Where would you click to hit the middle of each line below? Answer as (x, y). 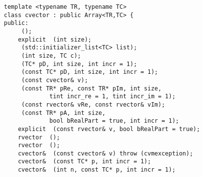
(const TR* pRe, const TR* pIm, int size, (91, 88)
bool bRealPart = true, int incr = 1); (114, 121)
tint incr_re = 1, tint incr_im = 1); (113, 97)
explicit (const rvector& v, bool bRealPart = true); (109, 129)
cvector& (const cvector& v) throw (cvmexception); (105, 153)
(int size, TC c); (51, 55)
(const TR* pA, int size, (63, 113)
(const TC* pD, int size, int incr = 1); (90, 72)
